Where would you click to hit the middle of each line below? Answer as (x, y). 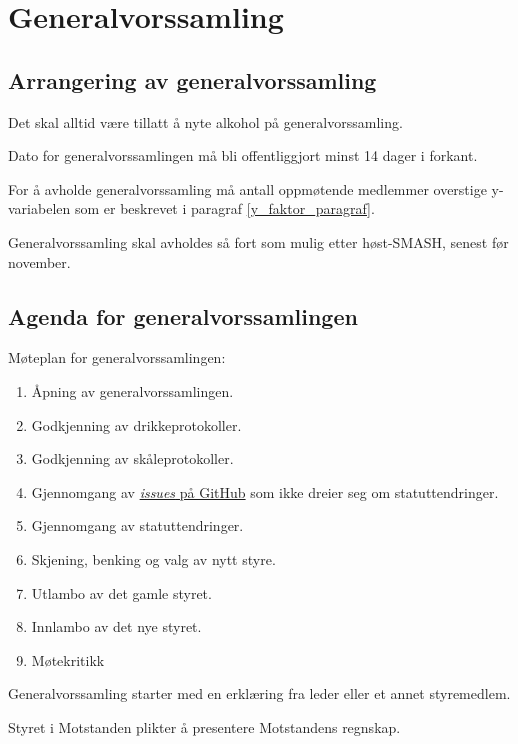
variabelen (39, 208)
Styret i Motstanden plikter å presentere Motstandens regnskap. (204, 726)
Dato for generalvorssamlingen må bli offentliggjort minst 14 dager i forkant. (243, 155)
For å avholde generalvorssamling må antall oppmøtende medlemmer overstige (247, 188)
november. (39, 261)
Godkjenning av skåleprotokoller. (132, 458)
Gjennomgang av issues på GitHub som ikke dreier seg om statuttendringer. (265, 491)
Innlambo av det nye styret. (116, 626)
